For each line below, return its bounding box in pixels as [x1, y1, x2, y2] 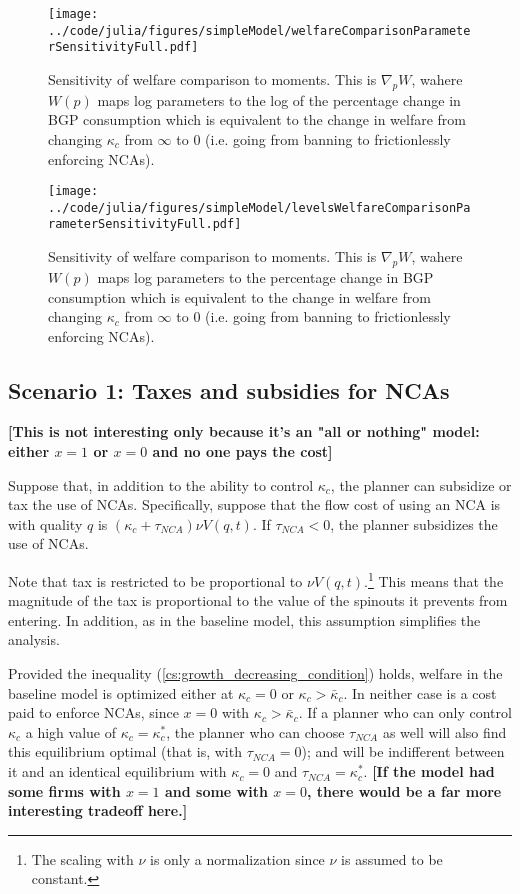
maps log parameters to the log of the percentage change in [97, 89, 461, 110]
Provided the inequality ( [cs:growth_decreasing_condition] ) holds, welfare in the [8, 663, 503, 684]
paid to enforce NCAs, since [8, 702, 179, 723]
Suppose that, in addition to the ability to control [8, 474, 314, 495]
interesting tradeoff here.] [8, 800, 188, 821]
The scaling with [31, 848, 134, 869]
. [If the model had [363, 761, 495, 782]
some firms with [8, 780, 121, 801]
